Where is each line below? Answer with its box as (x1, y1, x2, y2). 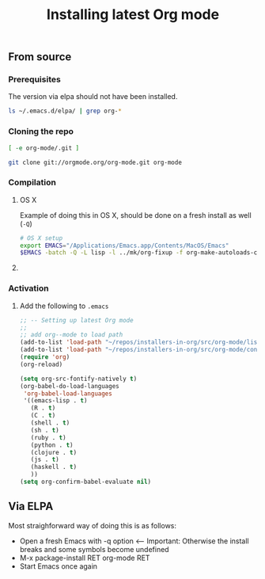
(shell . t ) (30, 419, 70, 427)
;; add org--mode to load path (19, 331, 123, 339)
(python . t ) (30, 441, 74, 449)
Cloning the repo (8, 126, 74, 137)
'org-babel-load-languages (23, 390, 112, 398)
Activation (8, 283, 49, 294)
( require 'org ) (19, 353, 70, 361)
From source (8, 50, 72, 64)
